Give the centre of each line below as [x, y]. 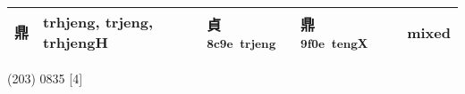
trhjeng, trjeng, [98, 22]
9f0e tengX [334, 43]
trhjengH [76, 42]
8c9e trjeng [241, 43]
